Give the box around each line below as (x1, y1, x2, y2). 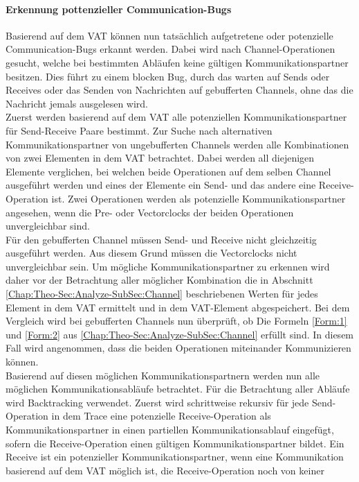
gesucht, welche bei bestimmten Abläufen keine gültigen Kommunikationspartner (6, 55, 349, 69)
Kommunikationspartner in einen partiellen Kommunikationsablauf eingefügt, (6, 422, 334, 437)
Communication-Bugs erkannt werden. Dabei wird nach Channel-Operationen (6, 42, 335, 56)
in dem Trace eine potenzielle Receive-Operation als (51, 408, 271, 423)
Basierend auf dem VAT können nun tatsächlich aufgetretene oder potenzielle (6, 28, 333, 42)
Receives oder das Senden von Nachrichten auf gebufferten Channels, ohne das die (6, 83, 353, 97)
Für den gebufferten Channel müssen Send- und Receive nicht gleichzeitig (6, 232, 317, 246)
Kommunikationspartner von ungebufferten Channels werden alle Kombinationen (6, 137, 349, 151)
